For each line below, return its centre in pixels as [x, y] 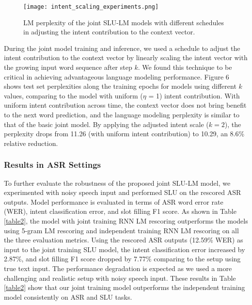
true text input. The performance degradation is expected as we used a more [118, 268]
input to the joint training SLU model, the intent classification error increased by [125, 249]
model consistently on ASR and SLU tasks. [68, 297]
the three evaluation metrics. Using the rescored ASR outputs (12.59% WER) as [124, 240]
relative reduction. [31, 143]
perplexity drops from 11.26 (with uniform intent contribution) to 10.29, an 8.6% [124, 134]
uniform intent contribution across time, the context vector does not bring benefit [125, 105]
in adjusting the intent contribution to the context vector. [109, 32]
